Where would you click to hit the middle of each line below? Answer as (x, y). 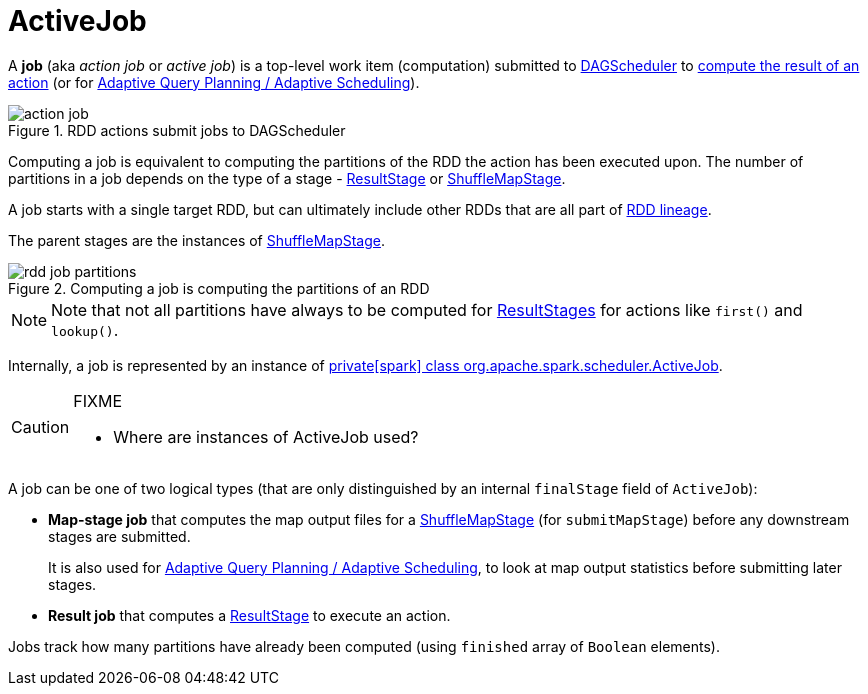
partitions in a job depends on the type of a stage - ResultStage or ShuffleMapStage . (287, 178)
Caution (40, 426)
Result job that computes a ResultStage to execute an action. (249, 615)
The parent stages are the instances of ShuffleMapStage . (197, 240)
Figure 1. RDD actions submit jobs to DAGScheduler (177, 130)
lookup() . (85, 329)
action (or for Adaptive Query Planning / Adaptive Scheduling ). (214, 82)
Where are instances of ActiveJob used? (266, 436)
